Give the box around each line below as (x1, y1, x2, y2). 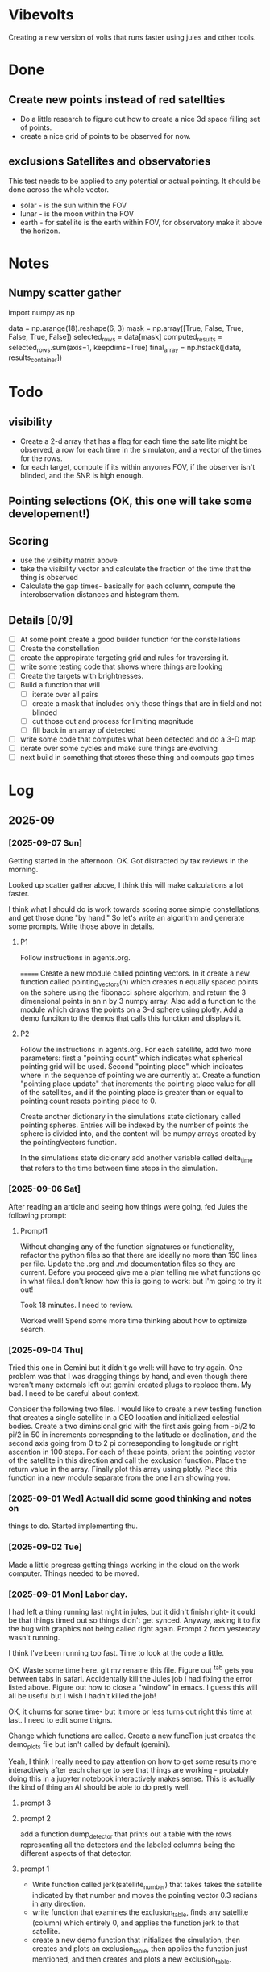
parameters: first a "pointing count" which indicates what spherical (19, 1053, 243, 1063)
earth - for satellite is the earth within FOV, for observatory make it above (19, 217, 263, 227)
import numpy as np (8, 307, 75, 317)
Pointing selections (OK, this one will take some (8, 494, 252, 508)
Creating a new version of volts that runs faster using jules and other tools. (8, 32, 256, 42)
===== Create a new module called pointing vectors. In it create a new (19, 968, 250, 978)
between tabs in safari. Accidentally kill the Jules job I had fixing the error (8, 1673, 252, 1683)
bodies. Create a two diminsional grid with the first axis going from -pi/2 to (8, 1422, 256, 1431)
